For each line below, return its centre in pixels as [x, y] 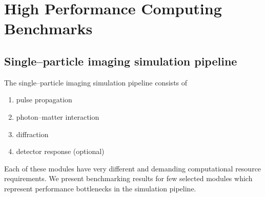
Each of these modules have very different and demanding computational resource [133, 168]
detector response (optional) [60, 151]
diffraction [32, 134]
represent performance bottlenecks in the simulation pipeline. [100, 188]
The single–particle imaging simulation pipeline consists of [96, 82]
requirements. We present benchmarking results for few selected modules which [128, 178]
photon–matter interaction [58, 116]
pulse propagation [44, 100]
